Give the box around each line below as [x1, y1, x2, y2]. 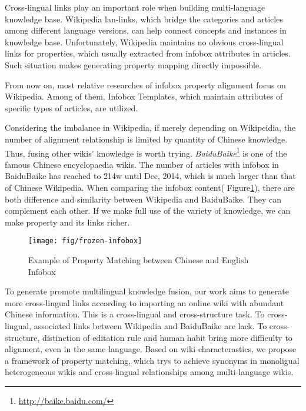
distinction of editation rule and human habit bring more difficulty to [42, 331, 292, 343]
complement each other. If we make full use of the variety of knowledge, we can [5, 204, 291, 217]
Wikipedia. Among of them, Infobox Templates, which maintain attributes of [5, 90, 283, 102]
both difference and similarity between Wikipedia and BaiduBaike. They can [5, 193, 281, 205]
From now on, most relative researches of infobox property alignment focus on [5, 78, 286, 91]
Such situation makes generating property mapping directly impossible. [5, 58, 262, 71]
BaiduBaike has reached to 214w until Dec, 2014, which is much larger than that [5, 170, 296, 182]
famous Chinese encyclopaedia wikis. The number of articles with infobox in [5, 158, 279, 170]
